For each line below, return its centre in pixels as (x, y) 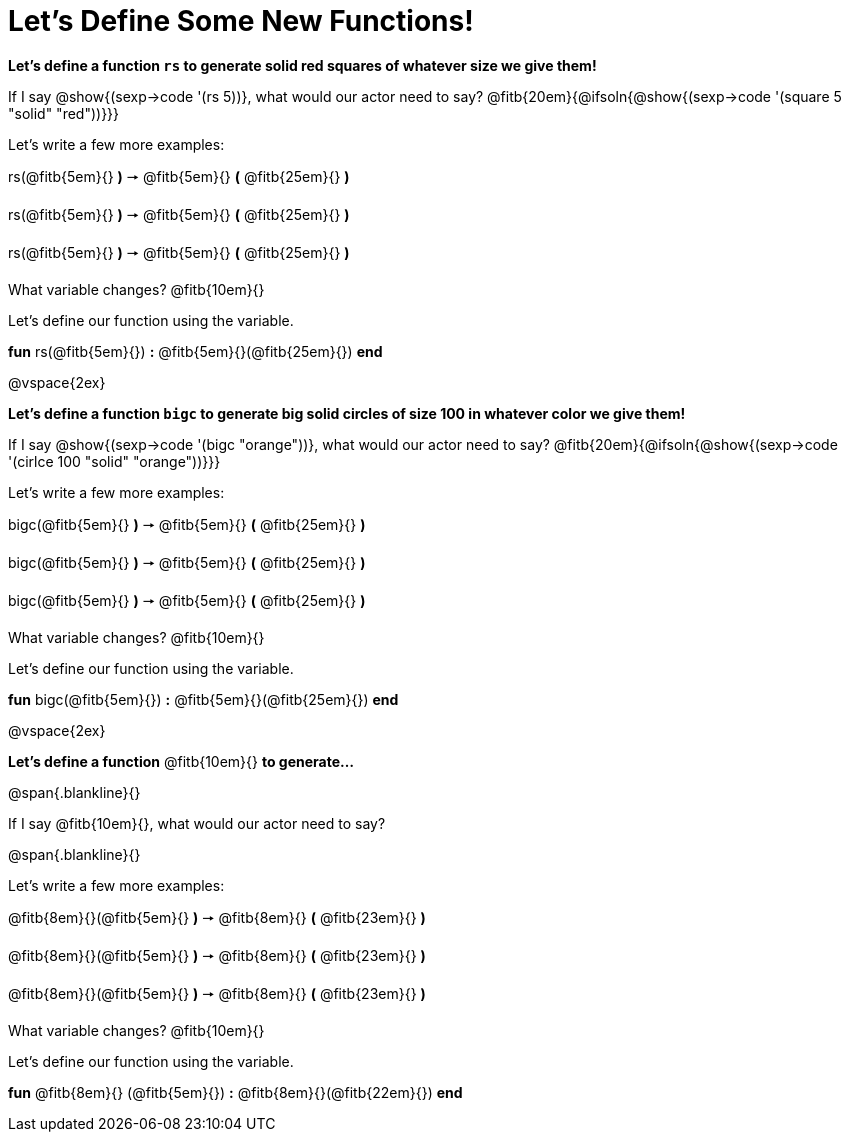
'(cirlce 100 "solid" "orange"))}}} (114, 461)
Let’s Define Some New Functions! (241, 21)
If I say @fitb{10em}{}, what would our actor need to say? (197, 823)
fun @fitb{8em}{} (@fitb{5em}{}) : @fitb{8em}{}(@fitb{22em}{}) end (235, 1092)
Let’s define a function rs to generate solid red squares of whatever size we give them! (302, 65)
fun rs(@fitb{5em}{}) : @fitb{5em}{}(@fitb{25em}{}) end (195, 351)
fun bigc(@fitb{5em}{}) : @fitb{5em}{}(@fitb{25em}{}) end (203, 699)
